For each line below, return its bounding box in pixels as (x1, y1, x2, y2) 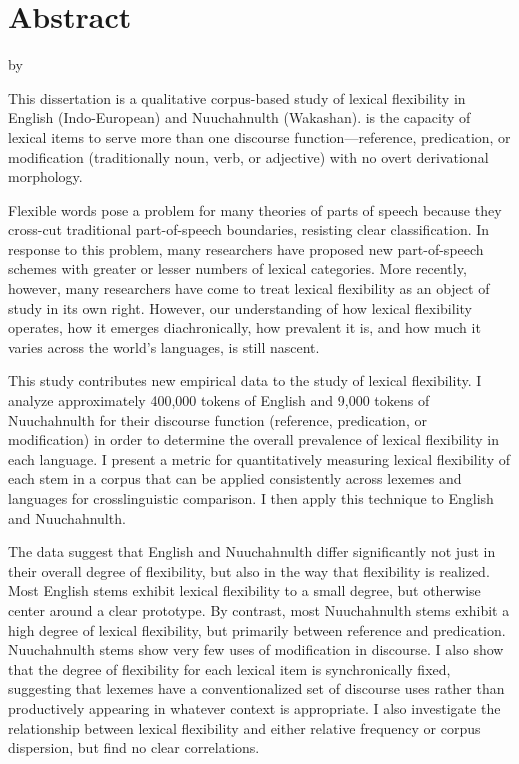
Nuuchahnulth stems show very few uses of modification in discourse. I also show (8, 639, 504, 660)
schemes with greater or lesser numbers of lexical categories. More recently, (8, 258, 467, 279)
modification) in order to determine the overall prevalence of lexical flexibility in (8, 429, 499, 450)
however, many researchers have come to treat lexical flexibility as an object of (8, 278, 490, 299)
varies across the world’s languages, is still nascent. (8, 336, 320, 357)
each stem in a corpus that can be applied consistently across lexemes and (8, 468, 462, 489)
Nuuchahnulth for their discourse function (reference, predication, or (8, 409, 427, 430)
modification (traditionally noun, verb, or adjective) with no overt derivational (8, 146, 489, 167)
